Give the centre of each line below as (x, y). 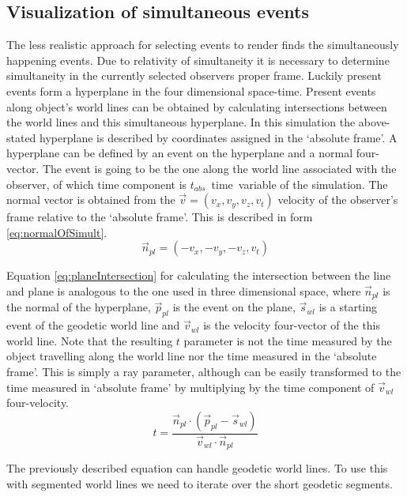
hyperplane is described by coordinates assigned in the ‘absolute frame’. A (219, 137)
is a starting (348, 307)
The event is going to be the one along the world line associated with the (219, 168)
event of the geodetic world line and (93, 325)
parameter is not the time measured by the (288, 340)
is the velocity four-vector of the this (292, 325)
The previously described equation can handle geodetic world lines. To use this (197, 468)
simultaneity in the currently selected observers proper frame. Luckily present (194, 75)
